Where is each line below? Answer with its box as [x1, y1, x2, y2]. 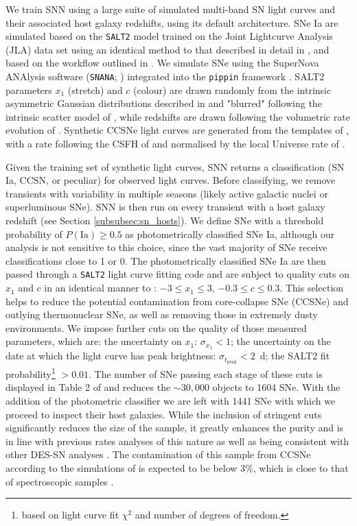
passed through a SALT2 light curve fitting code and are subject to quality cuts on [5, 267, 349, 281]
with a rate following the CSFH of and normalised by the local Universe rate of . [5, 136, 345, 151]
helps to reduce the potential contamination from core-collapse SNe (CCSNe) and [5, 294, 349, 308]
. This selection [279, 280, 344, 295]
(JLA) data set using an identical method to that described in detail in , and [5, 42, 330, 56]
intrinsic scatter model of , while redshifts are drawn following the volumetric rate [5, 109, 350, 123]
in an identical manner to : [44, 280, 157, 295]
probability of [5, 226, 62, 241]
